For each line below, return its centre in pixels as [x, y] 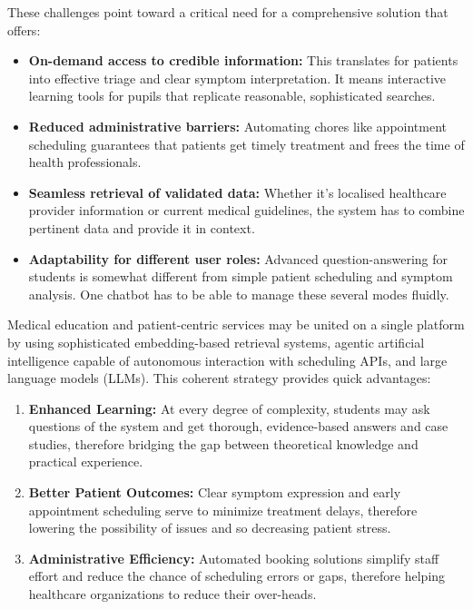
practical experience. [86, 462]
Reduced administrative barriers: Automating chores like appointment [238, 126]
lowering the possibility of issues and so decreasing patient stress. [210, 528]
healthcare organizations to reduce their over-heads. [172, 594]
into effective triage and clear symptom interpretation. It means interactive [237, 78]
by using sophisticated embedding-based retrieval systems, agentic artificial [216, 342]
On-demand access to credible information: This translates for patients [243, 60]
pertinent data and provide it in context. [142, 227]
